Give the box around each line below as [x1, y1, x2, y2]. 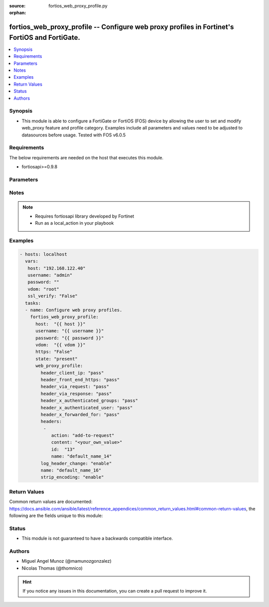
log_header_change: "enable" [40, 461, 112, 466]
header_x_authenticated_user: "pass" [40, 405, 133, 410]
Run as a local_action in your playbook [35, 220, 114, 226]
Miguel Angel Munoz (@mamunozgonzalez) [21, 558, 112, 564]
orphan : [9, 10, 26, 16]
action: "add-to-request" [51, 433, 115, 438]
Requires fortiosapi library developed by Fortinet [35, 213, 134, 219]
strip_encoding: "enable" [40, 475, 104, 480]
